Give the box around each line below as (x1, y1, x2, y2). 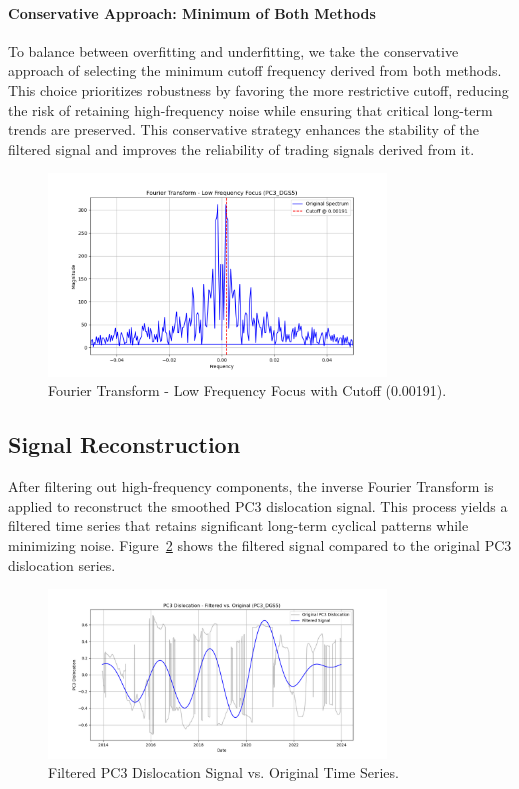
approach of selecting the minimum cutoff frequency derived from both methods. (8, 60, 502, 81)
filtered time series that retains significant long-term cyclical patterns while (8, 515, 469, 536)
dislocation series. (8, 554, 116, 575)
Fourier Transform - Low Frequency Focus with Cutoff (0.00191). (48, 380, 447, 401)
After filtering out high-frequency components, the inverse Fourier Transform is (8, 476, 494, 497)
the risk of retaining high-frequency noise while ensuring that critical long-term (8, 99, 493, 120)
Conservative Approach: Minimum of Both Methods (8, 2, 376, 23)
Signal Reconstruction (8, 429, 241, 460)
